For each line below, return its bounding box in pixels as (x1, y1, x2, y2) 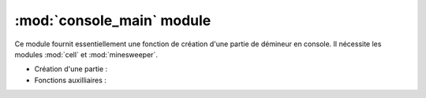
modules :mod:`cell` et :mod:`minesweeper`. (14, 49, 158, 59)
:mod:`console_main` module (14, 12, 211, 29)
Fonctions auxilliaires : (34, 75, 106, 85)
